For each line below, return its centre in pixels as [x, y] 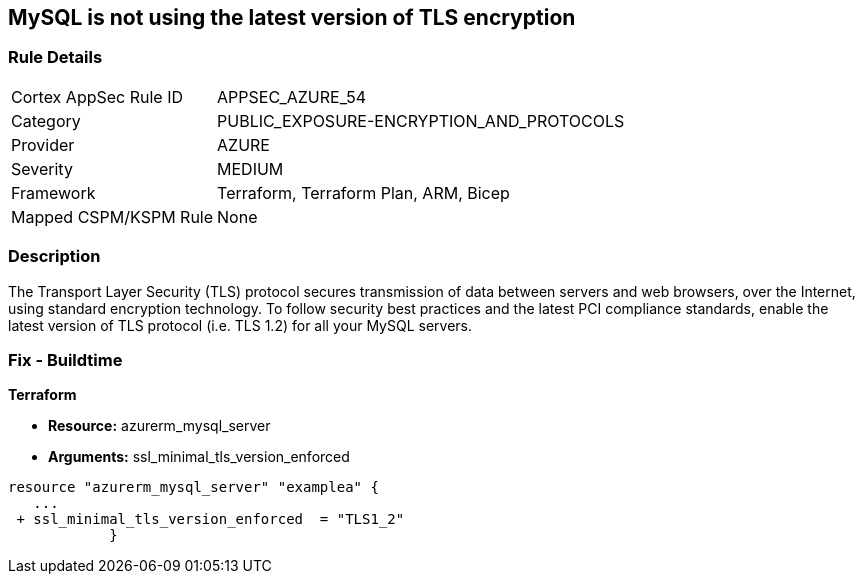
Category [46, 120]
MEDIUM [250, 168]
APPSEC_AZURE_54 [292, 96]
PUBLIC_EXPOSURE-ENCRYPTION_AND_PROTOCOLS [421, 120]
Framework [53, 192]
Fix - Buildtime [65, 359]
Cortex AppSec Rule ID [97, 96]
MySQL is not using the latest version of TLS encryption [292, 17]
